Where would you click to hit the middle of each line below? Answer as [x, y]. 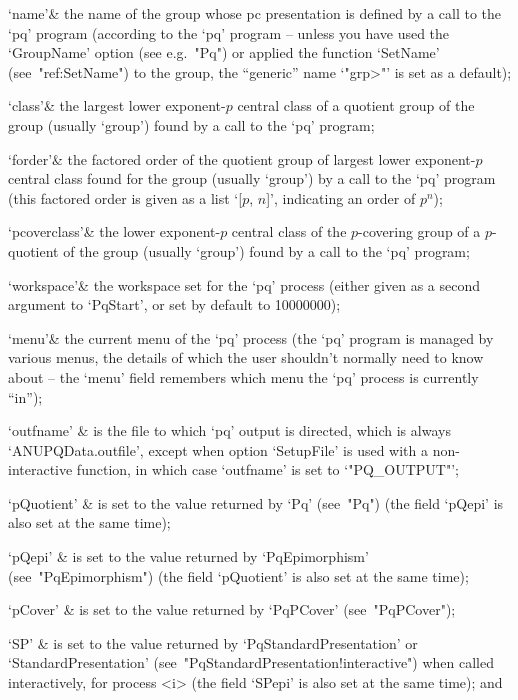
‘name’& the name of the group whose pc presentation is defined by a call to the [255, 13]
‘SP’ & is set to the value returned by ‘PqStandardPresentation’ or [213, 642]
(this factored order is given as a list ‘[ [125, 197]
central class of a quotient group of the [356, 105]
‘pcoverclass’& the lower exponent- [114, 231]
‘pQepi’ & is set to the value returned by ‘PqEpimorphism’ [188, 556]
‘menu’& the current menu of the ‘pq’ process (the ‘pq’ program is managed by [251, 337]
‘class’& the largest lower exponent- [117, 105]
